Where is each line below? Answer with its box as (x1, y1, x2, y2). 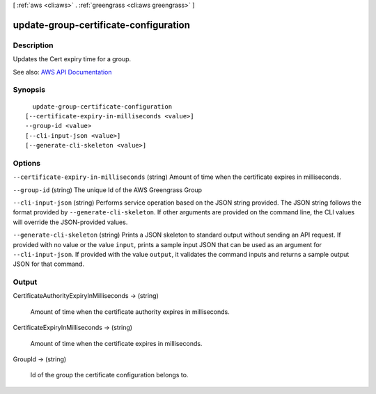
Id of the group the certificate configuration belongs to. (30, 371, 189, 379)
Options (13, 158, 41, 168)
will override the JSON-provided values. (13, 218, 128, 226)
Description (13, 40, 54, 50)
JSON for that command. (13, 260, 85, 268)
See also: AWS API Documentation (13, 68, 112, 76)
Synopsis (13, 85, 45, 95)
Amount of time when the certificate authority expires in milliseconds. (30, 307, 230, 316)
